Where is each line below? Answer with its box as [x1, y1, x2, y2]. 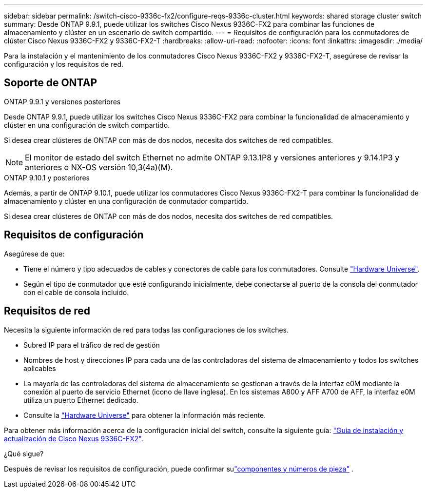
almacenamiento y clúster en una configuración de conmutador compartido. [4, 197, 249, 205]
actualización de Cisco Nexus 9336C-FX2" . [4, 434, 143, 443]
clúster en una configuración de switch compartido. [4, 120, 170, 129]
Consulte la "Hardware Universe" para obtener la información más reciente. [23, 411, 266, 419]
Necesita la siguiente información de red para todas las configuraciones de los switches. [4, 325, 289, 334]
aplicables [23, 364, 56, 373]
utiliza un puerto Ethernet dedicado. [23, 395, 138, 404]
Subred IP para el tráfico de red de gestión [23, 340, 160, 349]
